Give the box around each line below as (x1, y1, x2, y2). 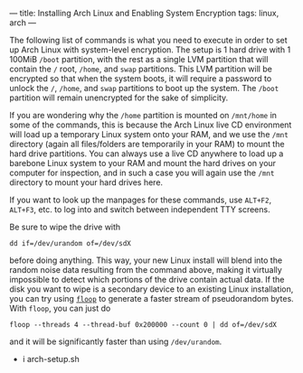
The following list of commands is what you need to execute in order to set (9, 35, 288, 45)
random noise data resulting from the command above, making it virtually (9, 265, 282, 275)
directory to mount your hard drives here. (9, 177, 164, 188)
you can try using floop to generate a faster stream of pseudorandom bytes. (9, 294, 294, 303)
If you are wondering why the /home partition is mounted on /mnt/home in (9, 110, 278, 120)
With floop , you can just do (9, 303, 111, 313)
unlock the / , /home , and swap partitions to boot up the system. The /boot (9, 83, 279, 93)
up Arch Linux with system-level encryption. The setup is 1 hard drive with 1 (9, 44, 291, 55)
